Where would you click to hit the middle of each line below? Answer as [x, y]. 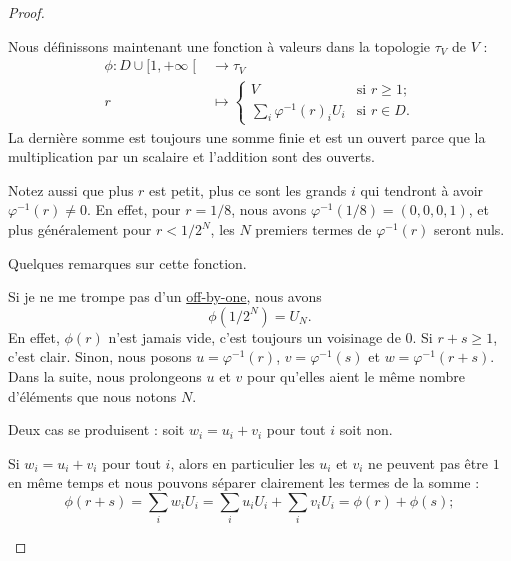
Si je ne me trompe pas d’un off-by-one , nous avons [165, 296]
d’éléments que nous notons [92, 395]
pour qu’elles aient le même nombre [355, 376]
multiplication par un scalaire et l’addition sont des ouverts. [191, 156]
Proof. [26, 12]
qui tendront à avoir [422, 189]
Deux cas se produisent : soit [96, 429]
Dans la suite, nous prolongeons [105, 376]
